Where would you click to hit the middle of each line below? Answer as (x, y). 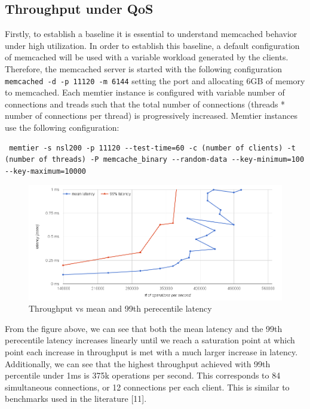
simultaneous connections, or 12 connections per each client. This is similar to (147, 387)
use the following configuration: (62, 127)
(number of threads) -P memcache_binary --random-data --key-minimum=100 (155, 160)
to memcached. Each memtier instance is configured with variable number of (145, 92)
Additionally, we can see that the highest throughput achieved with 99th (138, 363)
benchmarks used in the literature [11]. (76, 399)
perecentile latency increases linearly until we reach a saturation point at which (150, 340)
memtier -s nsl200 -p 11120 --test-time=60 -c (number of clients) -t (152, 148)
